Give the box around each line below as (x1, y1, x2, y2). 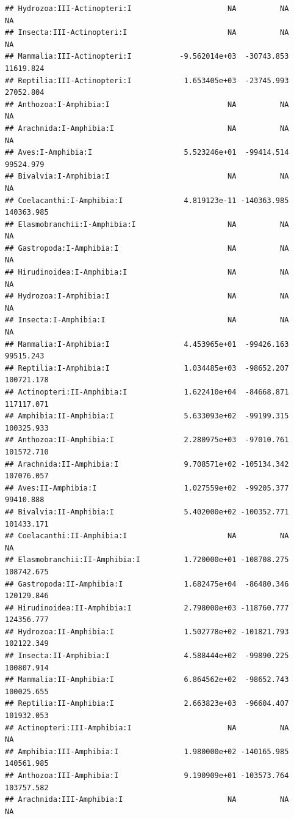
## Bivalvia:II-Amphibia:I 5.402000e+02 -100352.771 (5, 507, 289, 516)
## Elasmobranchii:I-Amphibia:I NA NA (5, 220, 289, 229)
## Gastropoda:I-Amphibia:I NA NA (5, 243, 289, 253)
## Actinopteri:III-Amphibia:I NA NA (5, 723, 289, 732)
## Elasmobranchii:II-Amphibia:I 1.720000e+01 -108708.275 (5, 555, 289, 565)
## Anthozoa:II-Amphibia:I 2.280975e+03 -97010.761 (5, 435, 289, 445)
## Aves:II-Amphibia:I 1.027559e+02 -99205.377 (5, 483, 289, 492)
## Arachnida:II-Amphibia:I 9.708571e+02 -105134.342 (5, 459, 289, 469)
